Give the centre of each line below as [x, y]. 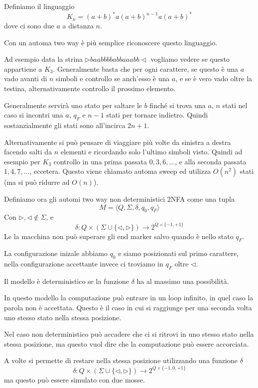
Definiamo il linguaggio [39, 6]
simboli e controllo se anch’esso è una [113, 78]
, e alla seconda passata [211, 161]
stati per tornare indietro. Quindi [157, 115]
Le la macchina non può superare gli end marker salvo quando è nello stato [119, 236]
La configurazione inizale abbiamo [56, 253]
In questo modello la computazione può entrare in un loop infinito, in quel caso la [129, 298]
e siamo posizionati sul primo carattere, [179, 253]
